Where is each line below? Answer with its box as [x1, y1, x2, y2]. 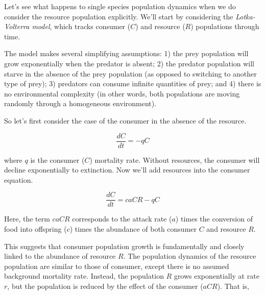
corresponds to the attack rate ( [72, 213, 172, 224]
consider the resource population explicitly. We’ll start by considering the [4, 11, 233, 21]
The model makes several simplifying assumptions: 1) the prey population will [4, 48, 249, 59]
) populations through [190, 21, 259, 32]
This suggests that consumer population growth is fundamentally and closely [4, 240, 245, 251]
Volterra [4, 21, 30, 32]
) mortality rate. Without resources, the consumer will [89, 154, 260, 165]
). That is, [217, 281, 249, 291]
